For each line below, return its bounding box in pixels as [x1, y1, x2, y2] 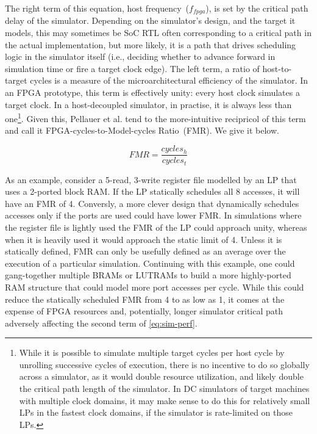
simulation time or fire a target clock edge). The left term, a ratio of [5, 62, 260, 74]
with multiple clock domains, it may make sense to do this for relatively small [19, 394, 310, 407]
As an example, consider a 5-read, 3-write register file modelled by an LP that [5, 173, 297, 186]
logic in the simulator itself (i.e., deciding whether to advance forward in [5, 50, 276, 63]
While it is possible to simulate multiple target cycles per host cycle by [19, 346, 285, 359]
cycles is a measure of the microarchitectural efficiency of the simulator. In [30, 74, 308, 87]
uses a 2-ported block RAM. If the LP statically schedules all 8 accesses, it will [5, 185, 300, 198]
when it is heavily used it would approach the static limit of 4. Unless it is [5, 233, 282, 245]
